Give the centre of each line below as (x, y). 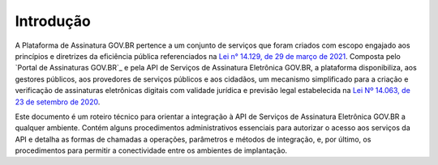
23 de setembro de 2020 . (58, 102)
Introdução (53, 21)
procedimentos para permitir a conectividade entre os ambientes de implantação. (151, 150)
